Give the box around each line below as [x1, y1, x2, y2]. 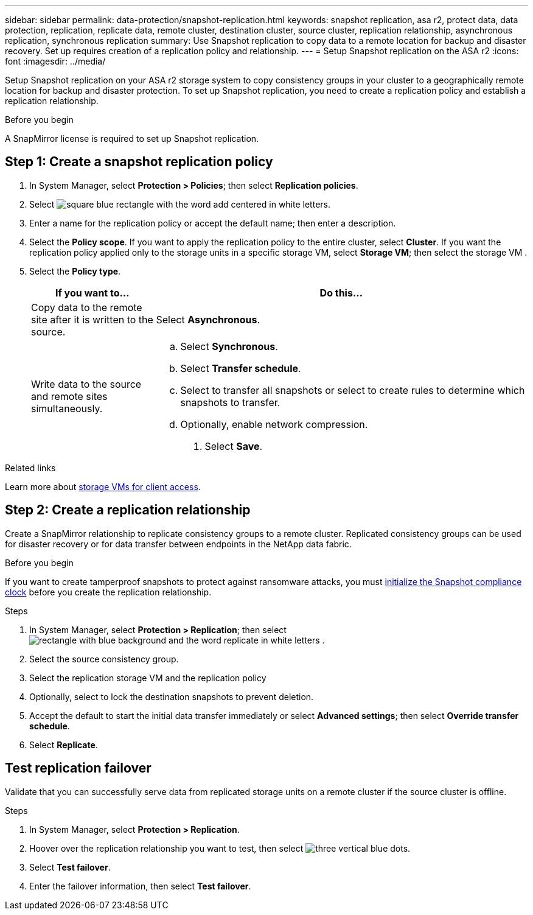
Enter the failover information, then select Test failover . [29, 880, 251, 891]
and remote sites [31, 390, 108, 402]
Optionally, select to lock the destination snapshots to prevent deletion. [29, 691, 314, 702]
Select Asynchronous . [156, 313, 260, 326]
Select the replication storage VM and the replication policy [29, 672, 266, 683]
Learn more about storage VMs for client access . [5, 481, 201, 492]
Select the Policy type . [29, 265, 121, 276]
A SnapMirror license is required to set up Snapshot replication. [5, 133, 259, 144]
